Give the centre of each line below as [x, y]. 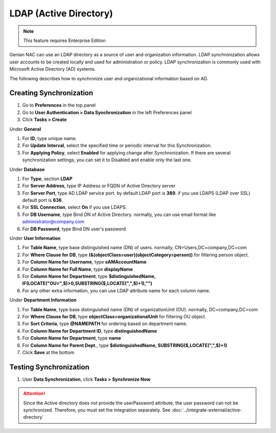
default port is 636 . [43, 200]
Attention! [34, 394]
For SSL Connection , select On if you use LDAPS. [75, 207]
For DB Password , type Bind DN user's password [74, 229]
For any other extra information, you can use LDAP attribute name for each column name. [116, 290]
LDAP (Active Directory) [61, 13]
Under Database [27, 169]
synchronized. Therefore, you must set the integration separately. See [97, 410]
